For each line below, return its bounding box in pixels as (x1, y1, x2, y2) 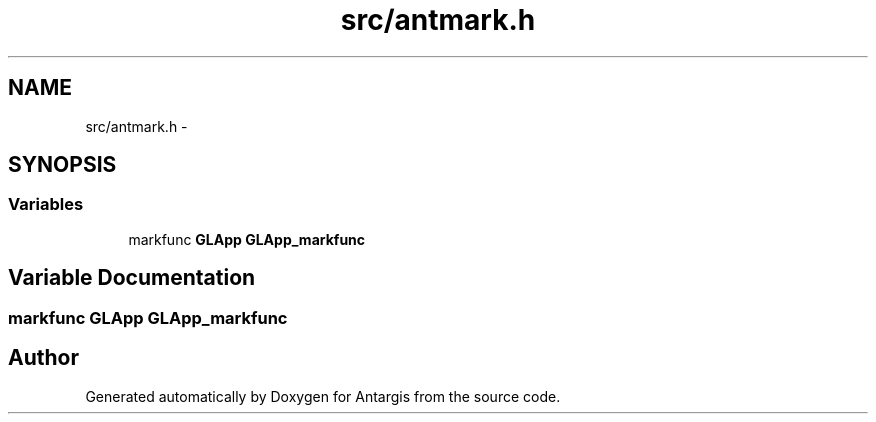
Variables (8, 194, 84, 215)
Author (8, 345, 79, 371)
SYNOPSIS (8, 152, 117, 178)
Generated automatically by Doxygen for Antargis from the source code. (85, 387, 561, 405)
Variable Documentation (8, 265, 256, 291)
